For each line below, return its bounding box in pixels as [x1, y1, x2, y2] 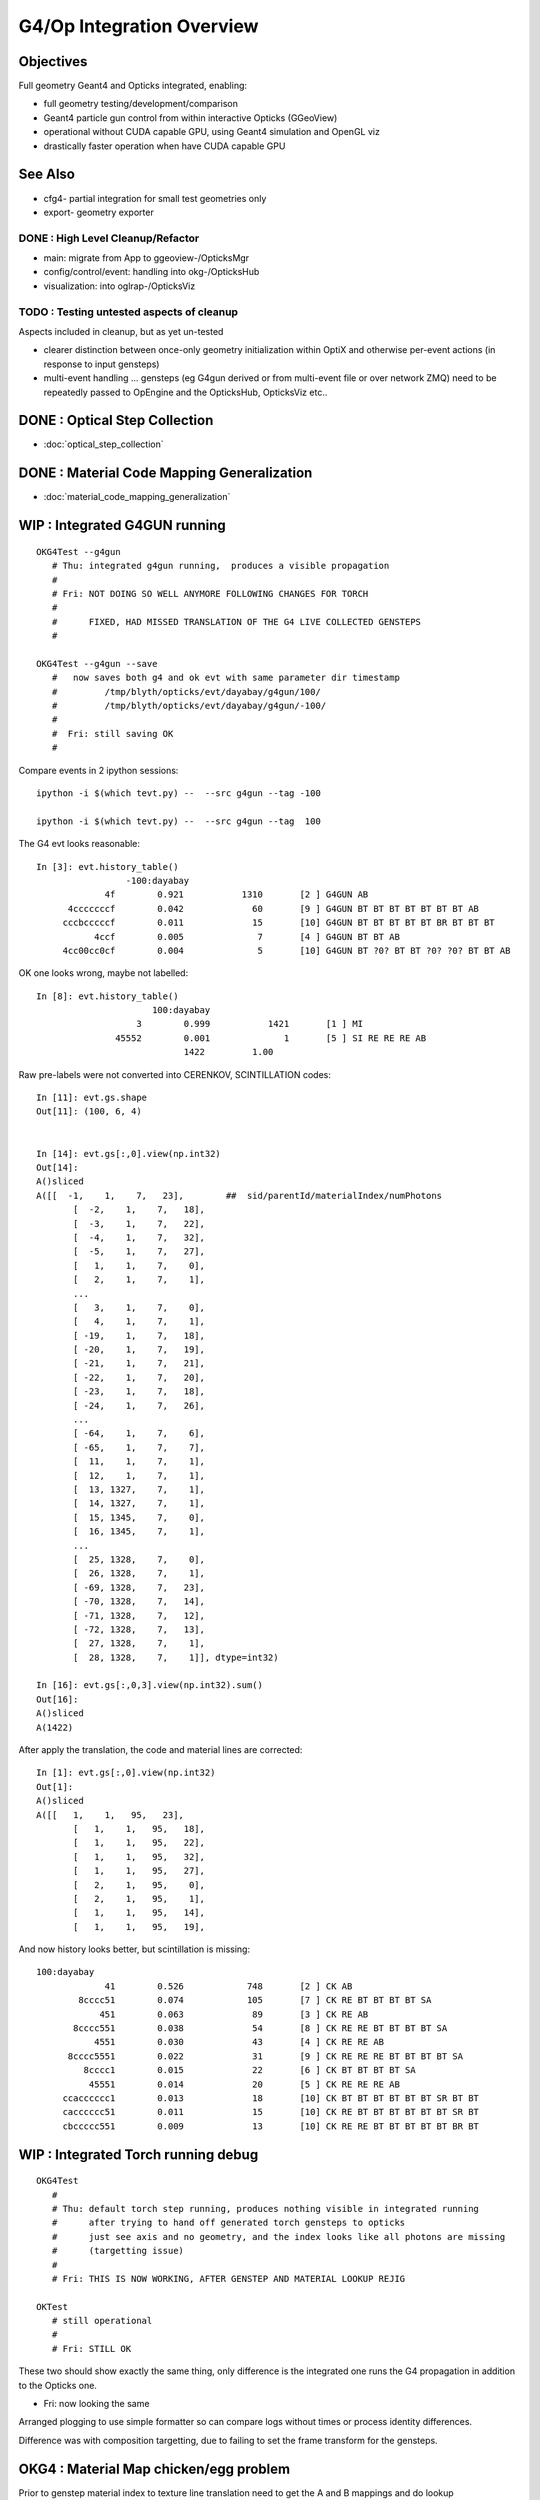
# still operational [51, 2315, 153, 2327]
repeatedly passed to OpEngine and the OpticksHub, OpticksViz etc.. [43, 386, 328, 398]
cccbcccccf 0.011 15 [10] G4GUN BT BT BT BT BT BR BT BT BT [62, 917, 495, 929]
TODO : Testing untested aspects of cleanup [18, 305, 239, 319]
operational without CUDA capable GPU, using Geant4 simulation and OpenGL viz [43, 126, 380, 138]
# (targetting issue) [51, 2245, 185, 2257]
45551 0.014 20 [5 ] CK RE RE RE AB [88, 2078, 400, 2090]
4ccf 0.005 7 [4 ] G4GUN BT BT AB [93, 931, 400, 942]
